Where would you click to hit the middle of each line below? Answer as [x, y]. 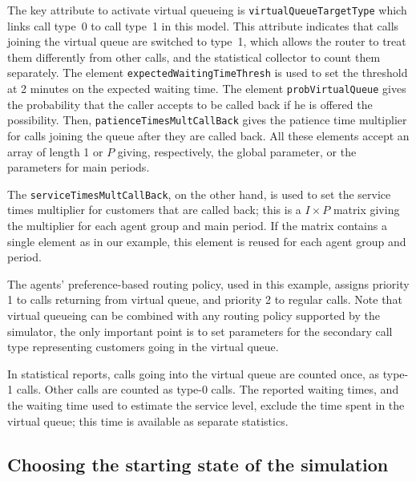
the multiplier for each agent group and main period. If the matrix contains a [197, 226]
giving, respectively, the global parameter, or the [237, 151]
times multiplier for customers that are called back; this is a [154, 210]
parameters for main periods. [79, 167]
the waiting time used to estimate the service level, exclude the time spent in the [206, 404]
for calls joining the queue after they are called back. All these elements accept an [208, 135]
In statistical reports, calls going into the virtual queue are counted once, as [194, 373]
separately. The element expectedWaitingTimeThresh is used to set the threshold [208, 73]
